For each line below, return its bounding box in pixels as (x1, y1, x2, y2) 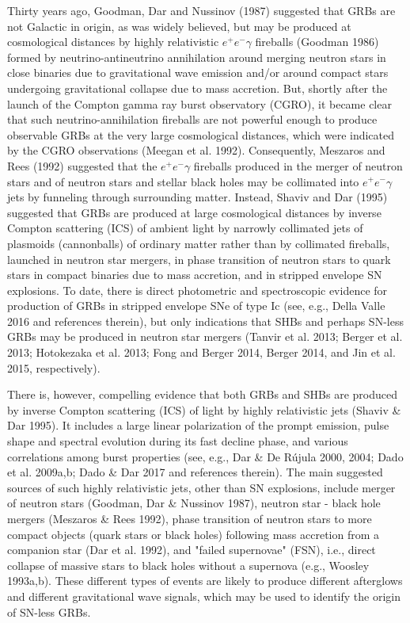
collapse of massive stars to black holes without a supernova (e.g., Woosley (7, 556, 370, 573)
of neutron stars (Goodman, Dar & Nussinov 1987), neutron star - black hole (7, 495, 381, 511)
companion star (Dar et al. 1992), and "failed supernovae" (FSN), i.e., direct (7, 541, 376, 558)
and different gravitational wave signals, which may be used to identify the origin (7, 587, 401, 604)
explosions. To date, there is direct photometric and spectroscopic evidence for (7, 281, 388, 298)
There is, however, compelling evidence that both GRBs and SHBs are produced (7, 386, 397, 403)
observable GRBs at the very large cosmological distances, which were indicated (7, 126, 395, 143)
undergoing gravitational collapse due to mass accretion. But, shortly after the (7, 79, 388, 96)
